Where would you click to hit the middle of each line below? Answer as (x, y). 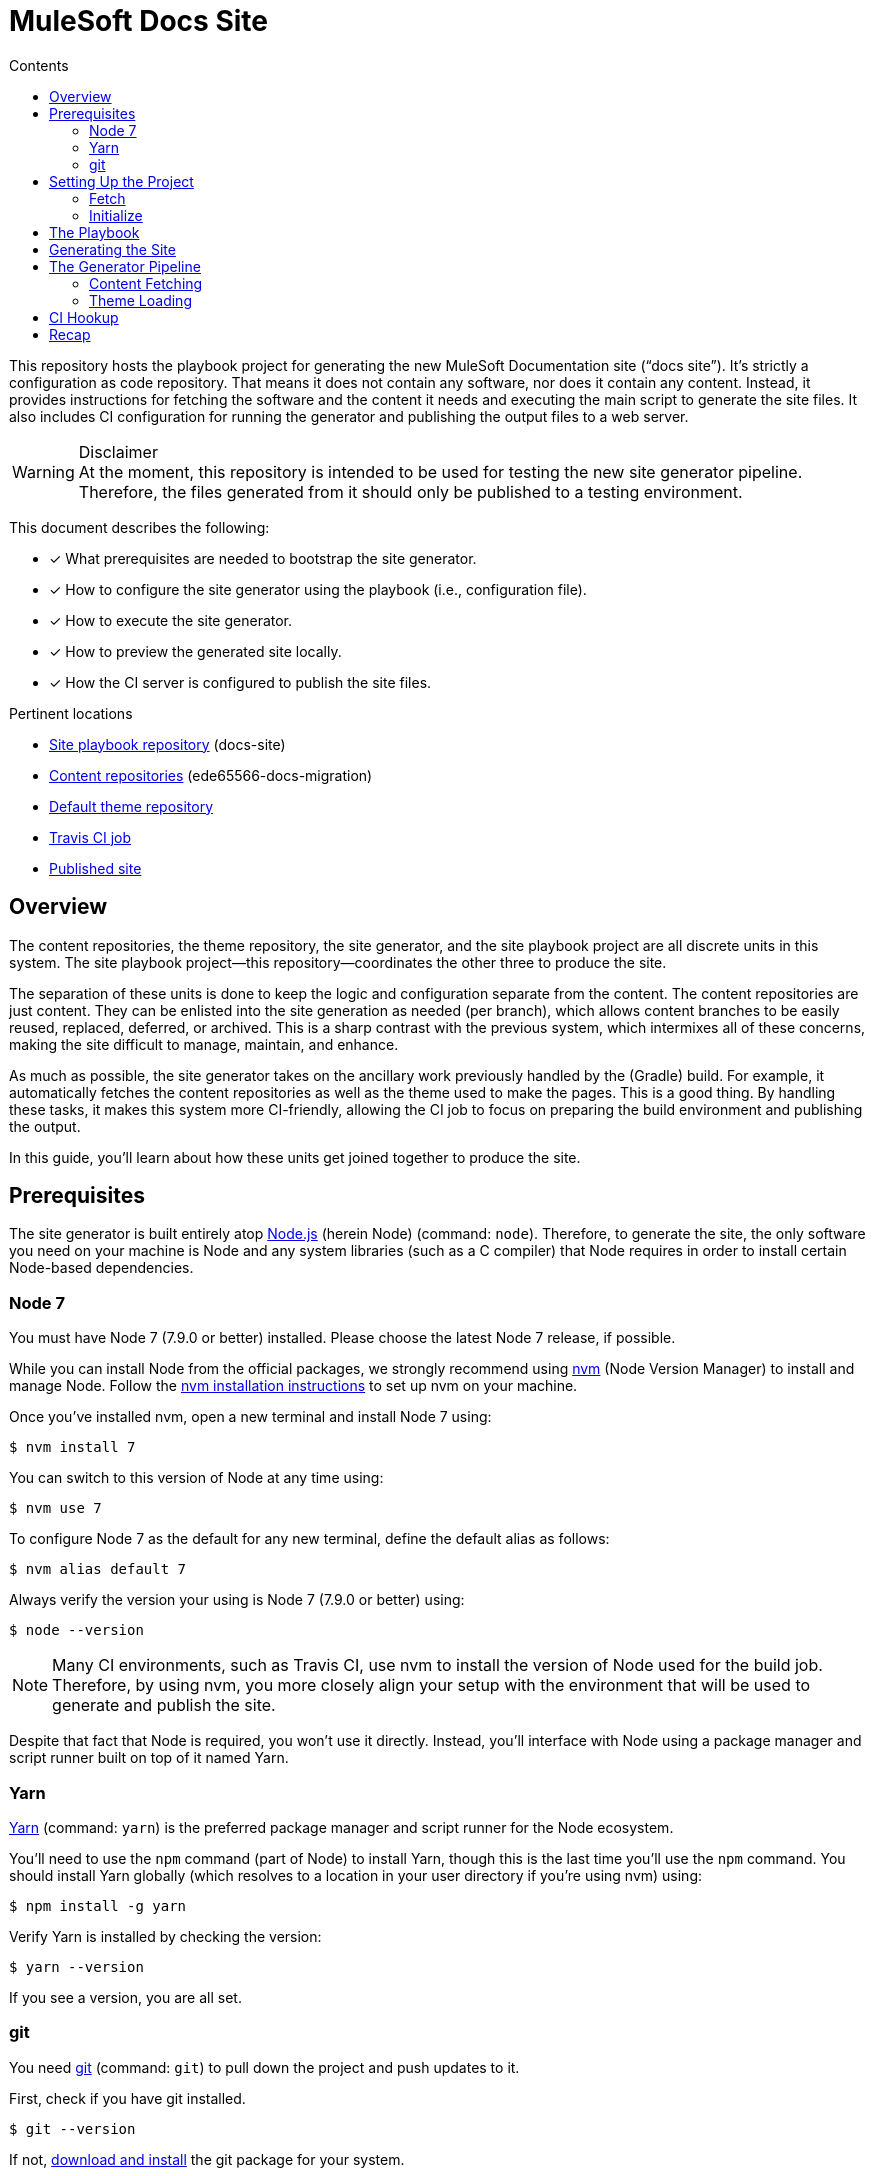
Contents (39, 65)
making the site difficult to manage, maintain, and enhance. (204, 1044)
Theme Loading (140, 300)
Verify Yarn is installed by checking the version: (165, 1936)
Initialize (116, 215)
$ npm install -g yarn (98, 1905)
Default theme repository (131, 806)
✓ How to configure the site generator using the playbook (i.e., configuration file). (318, 589)
